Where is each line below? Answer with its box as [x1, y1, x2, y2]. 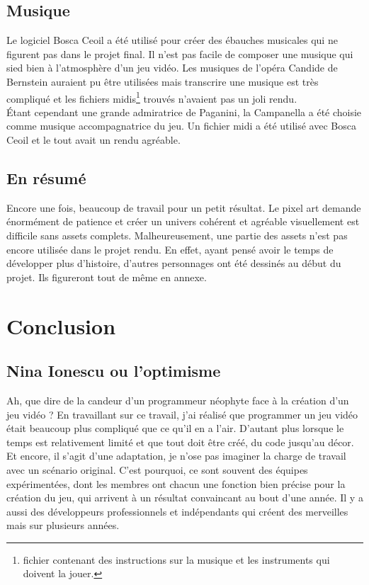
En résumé [6, 167, 86, 188]
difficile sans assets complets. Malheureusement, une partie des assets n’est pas [6, 228, 348, 242]
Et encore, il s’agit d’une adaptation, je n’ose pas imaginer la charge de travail [6, 448, 346, 463]
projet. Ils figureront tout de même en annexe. [6, 269, 207, 284]
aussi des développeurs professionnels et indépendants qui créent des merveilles [6, 504, 348, 518]
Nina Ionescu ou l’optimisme [6, 360, 221, 382]
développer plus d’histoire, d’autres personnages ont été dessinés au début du [6, 256, 341, 271]
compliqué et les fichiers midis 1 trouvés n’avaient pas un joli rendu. [6, 89, 297, 106]
